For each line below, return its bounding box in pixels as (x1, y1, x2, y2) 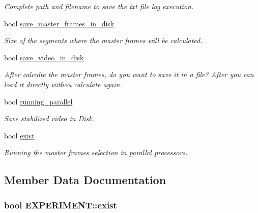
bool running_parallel (4, 96, 73, 106)
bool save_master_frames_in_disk (4, 18, 114, 28)
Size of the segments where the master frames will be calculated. (4, 35, 203, 46)
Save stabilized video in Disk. (4, 113, 94, 124)
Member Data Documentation (4, 172, 166, 188)
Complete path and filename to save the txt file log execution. (4, 1, 194, 11)
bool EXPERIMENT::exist (4, 198, 117, 211)
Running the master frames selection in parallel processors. (4, 147, 188, 158)
